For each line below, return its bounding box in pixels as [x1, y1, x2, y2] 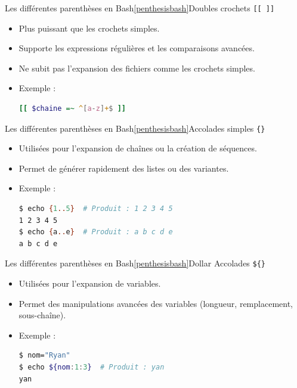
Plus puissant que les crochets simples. [18, 21, 160, 34]
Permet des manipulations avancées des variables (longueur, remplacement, [18, 297, 293, 309]
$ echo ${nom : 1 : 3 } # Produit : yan [18, 363, 165, 372]
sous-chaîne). [18, 309, 66, 321]
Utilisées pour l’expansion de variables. [18, 277, 161, 290]
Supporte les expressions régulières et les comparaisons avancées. [18, 42, 255, 54]
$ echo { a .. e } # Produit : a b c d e [18, 228, 173, 237]
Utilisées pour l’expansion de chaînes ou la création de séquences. [18, 142, 257, 154]
